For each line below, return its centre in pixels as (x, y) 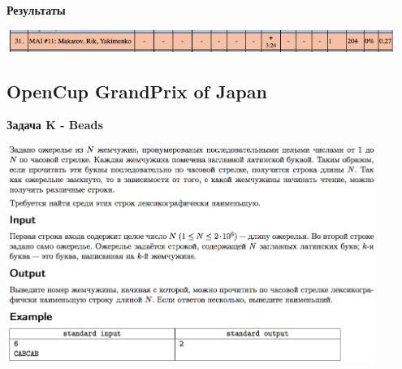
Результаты (36, 10)
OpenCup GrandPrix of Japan (137, 91)
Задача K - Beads (55, 125)
